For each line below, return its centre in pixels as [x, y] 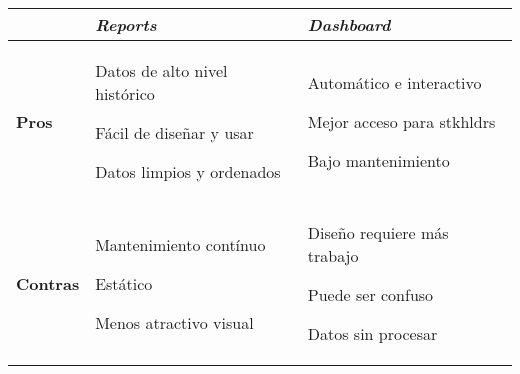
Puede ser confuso [370, 294]
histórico [125, 93]
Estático [124, 283]
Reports [126, 24]
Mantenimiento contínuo [180, 244]
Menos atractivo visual [174, 322]
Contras [48, 283]
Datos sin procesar [372, 333]
